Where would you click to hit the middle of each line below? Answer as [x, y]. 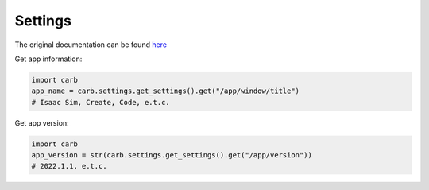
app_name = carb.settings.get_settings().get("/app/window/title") [166, 91]
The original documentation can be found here [91, 45]
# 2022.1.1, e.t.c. [69, 166]
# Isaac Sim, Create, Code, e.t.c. [100, 102]
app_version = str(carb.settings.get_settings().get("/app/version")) [172, 155]
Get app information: [48, 59]
